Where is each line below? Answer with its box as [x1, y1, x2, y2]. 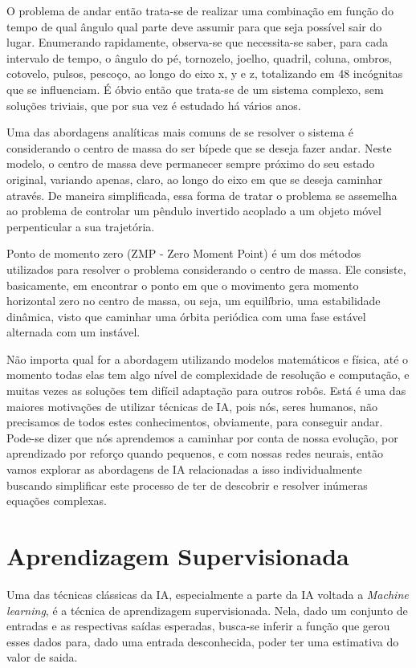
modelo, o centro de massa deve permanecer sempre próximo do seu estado [6, 155, 375, 172]
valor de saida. [6, 649, 78, 666]
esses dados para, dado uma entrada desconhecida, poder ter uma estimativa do [6, 633, 399, 650]
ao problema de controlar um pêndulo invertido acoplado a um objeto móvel [6, 202, 381, 219]
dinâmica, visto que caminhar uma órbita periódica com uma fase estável [6, 308, 366, 324]
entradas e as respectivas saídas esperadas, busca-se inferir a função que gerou [6, 617, 390, 634]
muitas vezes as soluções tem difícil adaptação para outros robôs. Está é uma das [6, 382, 406, 399]
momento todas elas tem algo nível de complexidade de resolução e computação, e [6, 366, 410, 383]
